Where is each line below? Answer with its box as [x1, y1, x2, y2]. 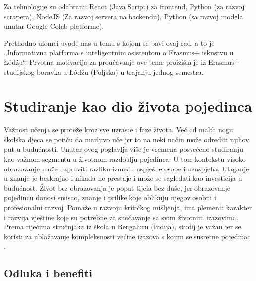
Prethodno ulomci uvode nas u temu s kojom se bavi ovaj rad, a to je [4, 37, 215, 48]
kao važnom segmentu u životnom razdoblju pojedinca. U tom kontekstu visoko [4, 154, 246, 164]
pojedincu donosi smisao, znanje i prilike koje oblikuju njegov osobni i [4, 192, 216, 203]
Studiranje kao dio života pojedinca [4, 96, 252, 116]
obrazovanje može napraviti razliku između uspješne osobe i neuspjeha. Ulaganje [4, 163, 249, 173]
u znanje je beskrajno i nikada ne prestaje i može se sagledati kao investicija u [4, 173, 242, 183]
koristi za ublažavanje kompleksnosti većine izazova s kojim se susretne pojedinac [4, 231, 251, 241]
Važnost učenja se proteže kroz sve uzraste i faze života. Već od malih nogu [4, 124, 233, 135]
